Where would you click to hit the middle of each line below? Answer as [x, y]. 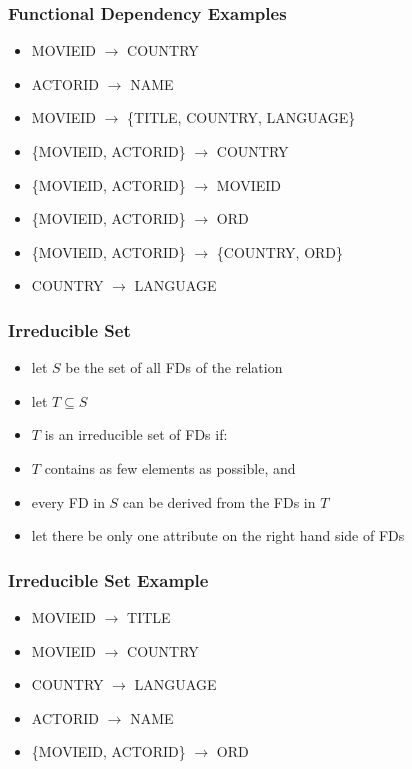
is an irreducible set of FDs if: [136, 434]
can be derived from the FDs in [219, 501]
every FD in [68, 501]
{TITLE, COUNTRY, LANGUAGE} [241, 117]
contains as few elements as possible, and [170, 467]
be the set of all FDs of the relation [174, 367]
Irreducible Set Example [108, 579]
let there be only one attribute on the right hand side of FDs [218, 535]
